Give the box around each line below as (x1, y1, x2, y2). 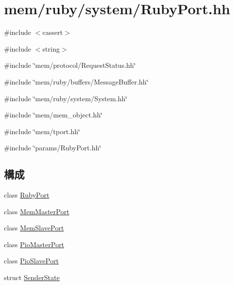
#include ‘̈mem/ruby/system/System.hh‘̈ (4, 93, 128, 103)
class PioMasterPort (4, 239, 64, 249)
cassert (42, 27, 63, 37)
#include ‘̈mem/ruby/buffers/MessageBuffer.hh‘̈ (4, 76, 149, 86)
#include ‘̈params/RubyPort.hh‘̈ (4, 142, 102, 153)
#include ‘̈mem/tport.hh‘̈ (4, 126, 80, 136)
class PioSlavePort (4, 256, 59, 266)
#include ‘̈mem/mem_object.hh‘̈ (4, 110, 103, 120)
